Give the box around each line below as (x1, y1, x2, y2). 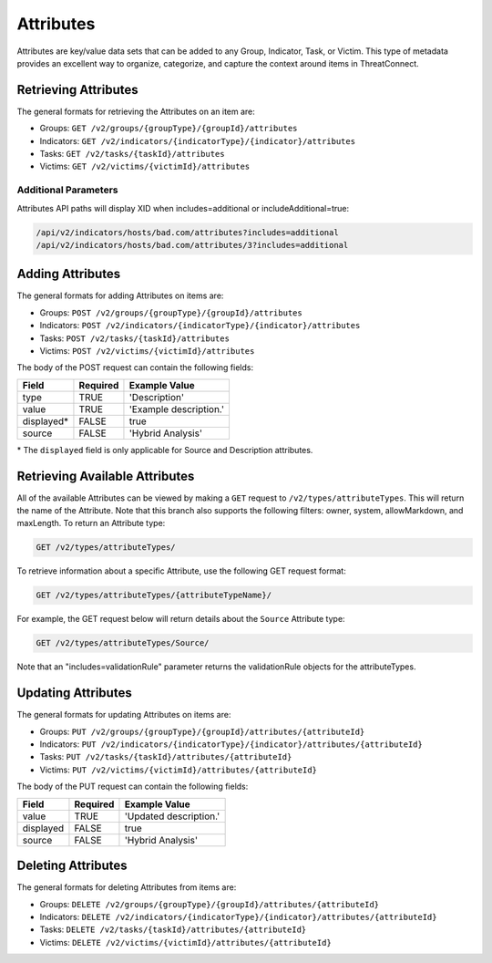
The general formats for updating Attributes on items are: (16, 709, 231, 720)
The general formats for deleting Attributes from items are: (16, 882, 237, 893)
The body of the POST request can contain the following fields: (16, 362, 254, 373)
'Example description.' (128, 402, 225, 415)
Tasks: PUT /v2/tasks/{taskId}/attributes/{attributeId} (39, 751, 292, 762)
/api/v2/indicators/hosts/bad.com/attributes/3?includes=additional (36, 240, 349, 250)
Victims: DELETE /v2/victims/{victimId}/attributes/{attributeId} (39, 937, 332, 947)
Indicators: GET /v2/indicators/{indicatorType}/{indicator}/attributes (39, 135, 355, 146)
